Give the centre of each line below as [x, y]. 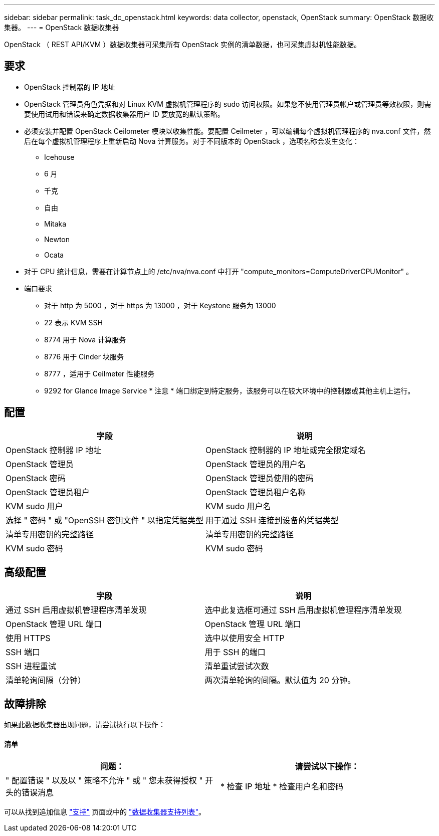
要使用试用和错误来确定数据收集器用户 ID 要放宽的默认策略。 [124, 114]
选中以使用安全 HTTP [245, 638]
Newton [57, 239]
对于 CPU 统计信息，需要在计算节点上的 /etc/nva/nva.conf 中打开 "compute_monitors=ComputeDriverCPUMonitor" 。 [219, 271]
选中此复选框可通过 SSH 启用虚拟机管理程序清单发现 [303, 610]
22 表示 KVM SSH [73, 322]
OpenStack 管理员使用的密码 [260, 478]
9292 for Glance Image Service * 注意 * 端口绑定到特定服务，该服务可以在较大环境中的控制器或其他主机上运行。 [230, 390]
